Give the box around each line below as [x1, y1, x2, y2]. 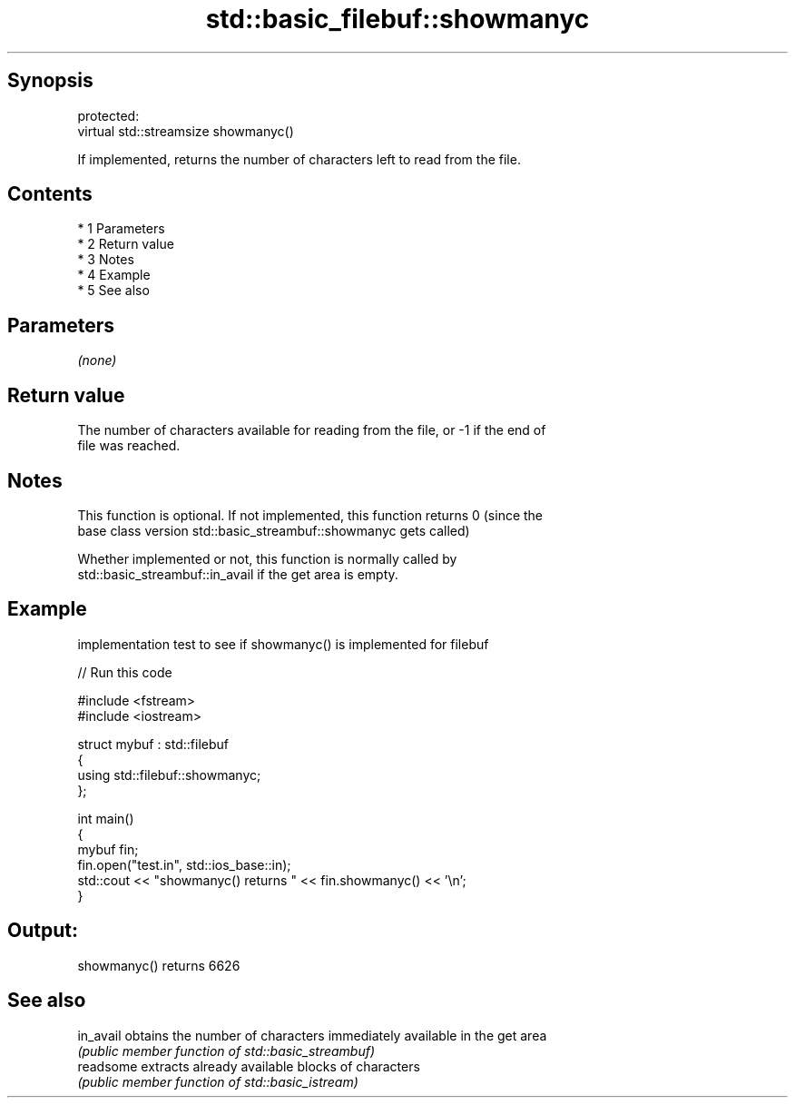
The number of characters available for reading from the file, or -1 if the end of [77, 422, 546, 439]
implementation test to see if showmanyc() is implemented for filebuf [77, 636, 489, 652]
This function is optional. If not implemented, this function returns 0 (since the [77, 507, 544, 523]
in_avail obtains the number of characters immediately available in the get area [77, 1027, 547, 1043]
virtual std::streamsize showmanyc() [77, 123, 294, 139]
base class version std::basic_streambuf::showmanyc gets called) [77, 522, 470, 538]
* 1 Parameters [77, 221, 165, 237]
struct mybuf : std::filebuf [77, 735, 229, 752]
